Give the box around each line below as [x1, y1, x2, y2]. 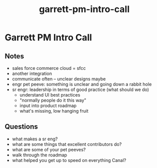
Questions [5, 122, 38, 131]
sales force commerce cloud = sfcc [12, 65, 86, 71]
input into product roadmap [19, 103, 77, 109]
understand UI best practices [19, 92, 80, 98]
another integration [12, 70, 53, 76]
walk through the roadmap [12, 152, 68, 158]
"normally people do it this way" [19, 97, 87, 103]
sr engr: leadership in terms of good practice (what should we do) [12, 87, 149, 93]
